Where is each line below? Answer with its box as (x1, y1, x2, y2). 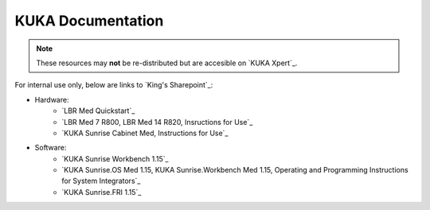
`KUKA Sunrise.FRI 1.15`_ (61, 187, 142, 196)
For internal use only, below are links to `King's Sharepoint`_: (14, 80, 213, 90)
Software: (34, 143, 67, 153)
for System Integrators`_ (61, 176, 141, 186)
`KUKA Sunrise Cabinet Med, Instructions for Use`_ (61, 128, 229, 138)
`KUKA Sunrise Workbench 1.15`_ (61, 154, 169, 163)
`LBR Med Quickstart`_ (61, 106, 135, 115)
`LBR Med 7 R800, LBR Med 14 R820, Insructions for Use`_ (61, 117, 253, 126)
